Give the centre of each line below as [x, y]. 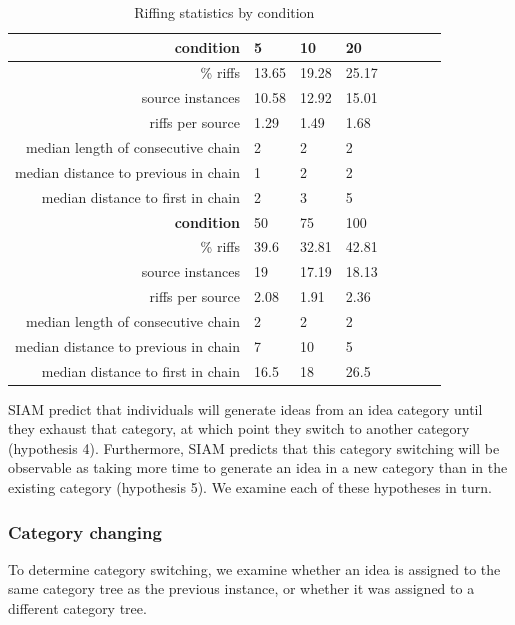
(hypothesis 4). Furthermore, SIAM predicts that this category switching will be [254, 447]
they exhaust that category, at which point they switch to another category [239, 428]
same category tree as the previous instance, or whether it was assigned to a [241, 588]
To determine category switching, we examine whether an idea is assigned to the [254, 568]
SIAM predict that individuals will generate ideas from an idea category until [245, 408]
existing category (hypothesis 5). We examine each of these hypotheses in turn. [250, 487]
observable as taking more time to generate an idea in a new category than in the [258, 467]
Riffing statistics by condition [224, 12]
